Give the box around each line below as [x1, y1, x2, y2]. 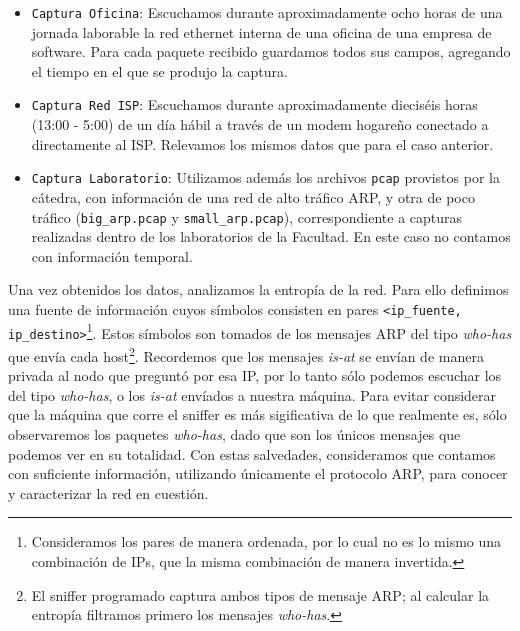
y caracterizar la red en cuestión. [8, 482, 209, 503]
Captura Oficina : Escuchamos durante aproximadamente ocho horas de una [31, 2, 503, 22]
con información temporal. [31, 245, 193, 266]
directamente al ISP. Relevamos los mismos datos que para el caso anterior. [31, 133, 494, 154]
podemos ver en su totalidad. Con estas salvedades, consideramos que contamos [8, 443, 496, 464]
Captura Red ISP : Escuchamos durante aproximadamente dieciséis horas [31, 94, 478, 115]
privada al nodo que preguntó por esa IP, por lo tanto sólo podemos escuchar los [8, 365, 502, 386]
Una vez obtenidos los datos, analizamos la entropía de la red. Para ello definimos [8, 279, 509, 300]
